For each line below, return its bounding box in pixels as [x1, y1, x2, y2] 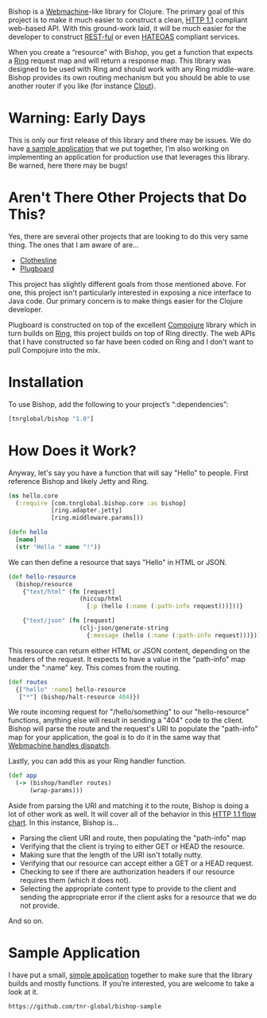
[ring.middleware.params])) [50, 514, 145, 522]
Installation [8, 374, 84, 392]
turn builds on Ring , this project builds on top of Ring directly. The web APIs [8, 328, 256, 338]
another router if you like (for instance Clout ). [8, 81, 157, 91]
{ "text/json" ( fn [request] [22, 617, 115, 625]
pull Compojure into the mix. [8, 345, 101, 354]
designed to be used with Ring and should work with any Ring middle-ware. [8, 64, 256, 74]
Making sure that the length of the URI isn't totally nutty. [19, 850, 203, 859]
